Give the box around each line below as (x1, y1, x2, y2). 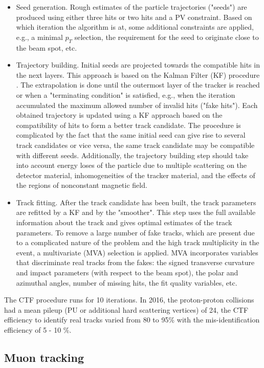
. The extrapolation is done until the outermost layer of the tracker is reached (16, 79, 260, 90)
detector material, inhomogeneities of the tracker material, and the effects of (16, 169, 255, 180)
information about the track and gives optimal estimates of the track (16, 217, 232, 228)
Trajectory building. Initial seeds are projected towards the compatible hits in (16, 59, 260, 70)
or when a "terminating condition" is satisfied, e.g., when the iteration (16, 89, 235, 100)
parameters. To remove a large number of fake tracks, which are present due (16, 227, 255, 237)
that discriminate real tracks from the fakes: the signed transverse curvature (16, 257, 255, 268)
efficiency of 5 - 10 (4, 324, 61, 335)
